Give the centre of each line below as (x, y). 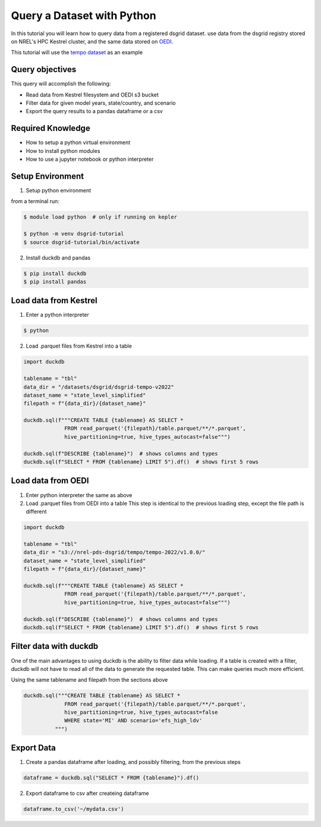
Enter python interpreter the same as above (79, 495)
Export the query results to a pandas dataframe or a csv (94, 111)
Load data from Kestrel (54, 301)
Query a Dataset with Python (84, 15)
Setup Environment (48, 176)
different (36, 511)
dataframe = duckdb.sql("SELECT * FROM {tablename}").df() (111, 778)
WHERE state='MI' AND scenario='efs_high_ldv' (133, 721)
